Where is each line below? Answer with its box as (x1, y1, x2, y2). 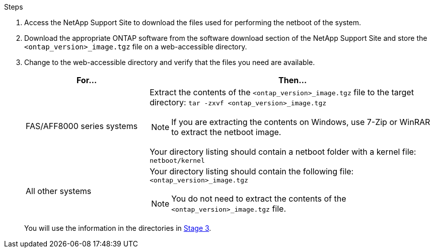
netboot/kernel (150, 157, 205, 164)
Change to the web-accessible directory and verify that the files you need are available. (24, 58, 315, 67)
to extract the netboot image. (171, 127, 281, 137)
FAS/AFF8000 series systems (26, 120, 138, 131)
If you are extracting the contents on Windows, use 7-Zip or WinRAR (171, 117, 430, 127)
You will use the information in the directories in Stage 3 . (24, 224, 211, 232)
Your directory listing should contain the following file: (150, 166, 354, 176)
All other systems (26, 185, 92, 196)
